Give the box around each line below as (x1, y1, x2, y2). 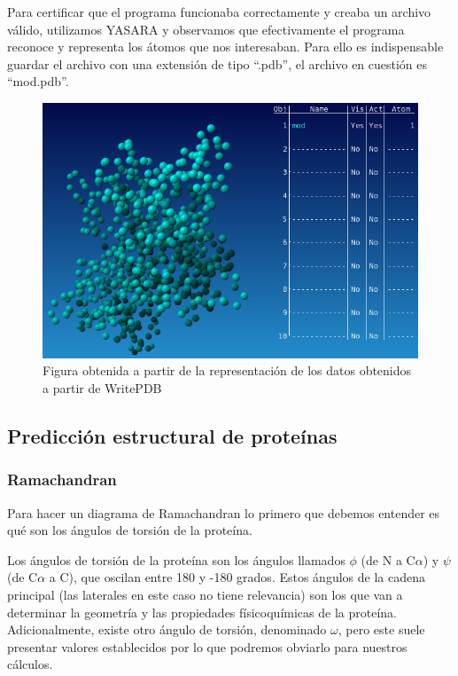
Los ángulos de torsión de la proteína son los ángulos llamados (7, 550, 345, 569)
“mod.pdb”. (7, 72, 69, 90)
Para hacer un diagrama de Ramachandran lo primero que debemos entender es (7, 503, 440, 522)
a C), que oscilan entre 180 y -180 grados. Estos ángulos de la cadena (49, 568, 425, 586)
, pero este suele (338, 620, 425, 639)
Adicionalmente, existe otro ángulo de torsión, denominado (7, 620, 327, 639)
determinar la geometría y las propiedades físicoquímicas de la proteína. (7, 602, 397, 621)
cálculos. (7, 655, 53, 673)
